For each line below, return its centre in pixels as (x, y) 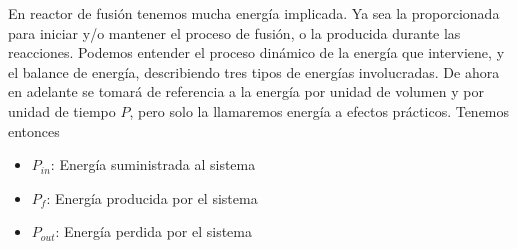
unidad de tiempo (62, 110)
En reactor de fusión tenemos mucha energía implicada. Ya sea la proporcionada (254, 13)
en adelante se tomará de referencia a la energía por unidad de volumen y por (246, 91)
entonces (34, 130)
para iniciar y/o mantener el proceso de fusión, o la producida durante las (234, 32)
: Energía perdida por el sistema (153, 231)
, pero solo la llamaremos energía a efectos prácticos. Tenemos (319, 110)
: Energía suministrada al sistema (153, 164)
